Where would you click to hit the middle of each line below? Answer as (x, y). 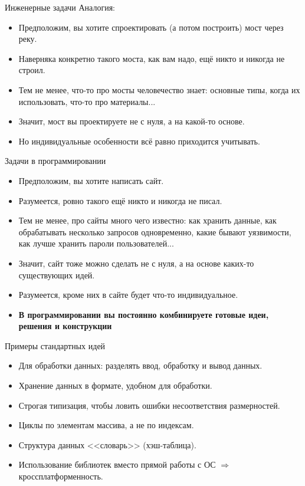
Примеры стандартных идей (55, 345)
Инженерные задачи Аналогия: (60, 7)
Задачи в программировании (55, 161)
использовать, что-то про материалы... (87, 101)
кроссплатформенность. (61, 476)
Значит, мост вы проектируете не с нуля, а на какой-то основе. (132, 121)
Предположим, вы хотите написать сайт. (91, 180)
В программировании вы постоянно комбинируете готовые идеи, (144, 314)
